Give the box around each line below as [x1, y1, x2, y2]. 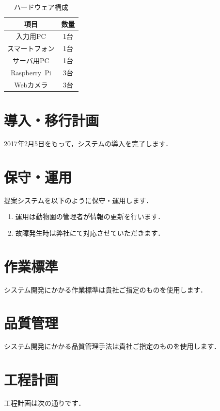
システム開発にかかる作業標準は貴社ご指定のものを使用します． [4, 284, 207, 294]
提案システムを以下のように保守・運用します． [4, 195, 153, 205]
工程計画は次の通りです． [4, 398, 85, 408]
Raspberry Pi [10, 67, 51, 77]
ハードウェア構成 [14, 2, 68, 12]
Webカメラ [14, 79, 48, 89]
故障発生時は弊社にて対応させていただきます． [15, 227, 165, 238]
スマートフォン [7, 43, 55, 53]
